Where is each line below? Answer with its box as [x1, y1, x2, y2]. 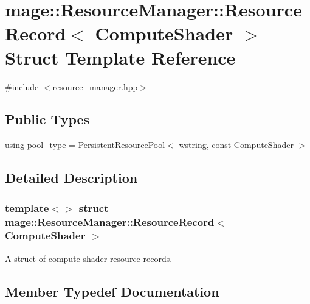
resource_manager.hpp [52, 80, 138, 93]
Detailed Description [5, 168, 138, 187]
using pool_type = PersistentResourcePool [5, 138, 165, 151]
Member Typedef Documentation [5, 281, 219, 300]
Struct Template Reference [5, 44, 236, 69]
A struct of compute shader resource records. [5, 252, 173, 264]
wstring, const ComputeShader [179, 138, 294, 151]
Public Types [5, 110, 90, 129]
